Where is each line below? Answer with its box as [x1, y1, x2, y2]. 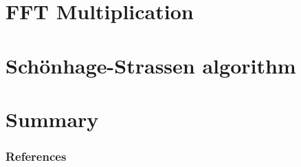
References [5, 148, 67, 165]
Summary [5, 104, 99, 133]
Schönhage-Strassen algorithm [5, 51, 296, 79]
